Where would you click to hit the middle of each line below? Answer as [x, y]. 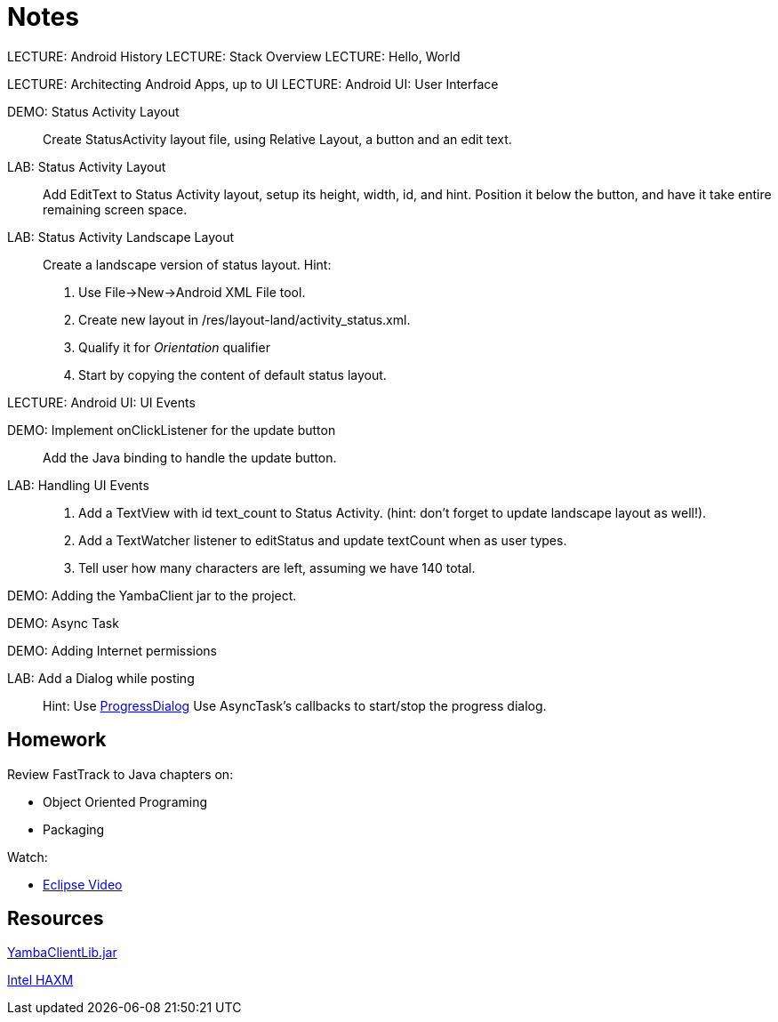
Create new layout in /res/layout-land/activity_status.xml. [245, 319]
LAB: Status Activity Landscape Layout [121, 237]
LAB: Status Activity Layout [87, 166]
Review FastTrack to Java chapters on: [120, 774]
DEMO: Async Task [63, 623]
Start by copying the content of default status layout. [233, 374]
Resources [56, 919]
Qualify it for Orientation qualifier [174, 347]
